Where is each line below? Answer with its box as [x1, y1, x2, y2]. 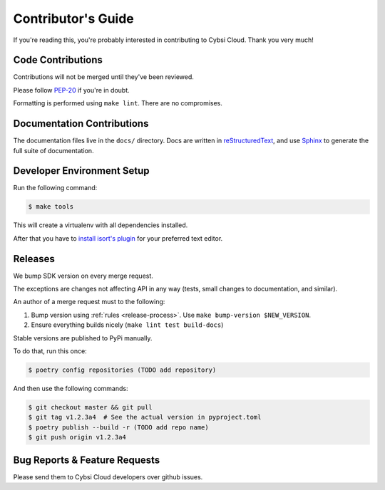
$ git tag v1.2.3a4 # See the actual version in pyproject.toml [28, 413, 262, 422]
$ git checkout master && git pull [28, 403, 153, 411]
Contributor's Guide [13, 11, 135, 26]
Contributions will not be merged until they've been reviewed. [13, 73, 194, 81]
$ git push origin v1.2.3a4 [28, 433, 126, 442]
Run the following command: [13, 184, 98, 192]
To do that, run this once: [13, 347, 87, 355]
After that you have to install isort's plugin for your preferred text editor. [13, 234, 223, 242]
